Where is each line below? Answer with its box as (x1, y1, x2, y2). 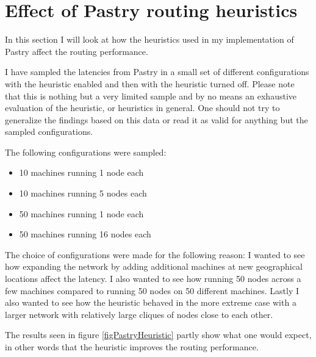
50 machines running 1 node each (19, 207, 144, 220)
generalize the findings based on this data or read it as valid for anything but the (5, 113, 308, 126)
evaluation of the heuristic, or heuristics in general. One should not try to (5, 101, 280, 114)
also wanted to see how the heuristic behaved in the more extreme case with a (5, 296, 296, 309)
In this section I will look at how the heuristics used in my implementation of (5, 33, 294, 46)
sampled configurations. (5, 125, 93, 138)
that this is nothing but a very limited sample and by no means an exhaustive (5, 89, 296, 102)
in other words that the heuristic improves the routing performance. (5, 341, 259, 353)
